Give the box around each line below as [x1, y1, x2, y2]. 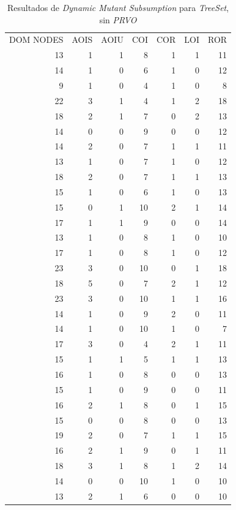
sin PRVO [99, 13, 137, 26]
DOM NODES [9, 33, 64, 46]
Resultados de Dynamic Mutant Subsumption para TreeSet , [7, 1, 229, 13]
